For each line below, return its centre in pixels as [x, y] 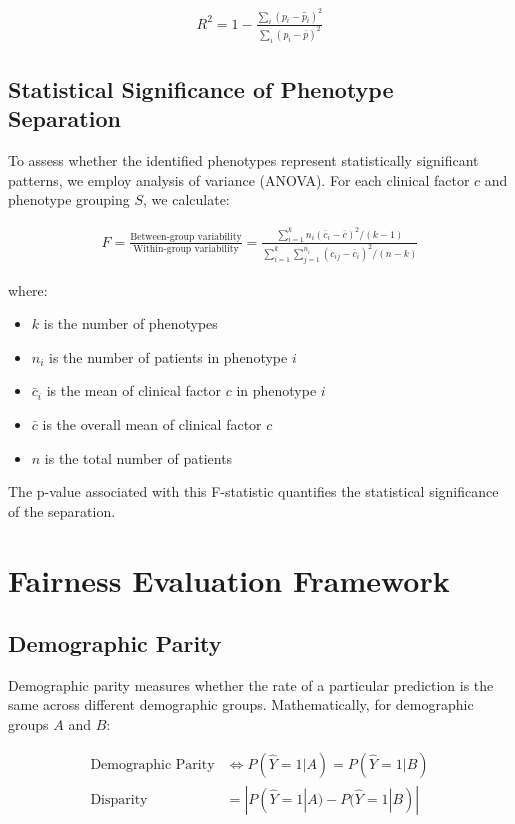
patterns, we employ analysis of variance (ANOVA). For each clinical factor [239, 179]
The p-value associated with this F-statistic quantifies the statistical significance [253, 491]
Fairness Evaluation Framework [229, 579]
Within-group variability [186, 249]
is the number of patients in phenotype [168, 356]
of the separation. [62, 510]
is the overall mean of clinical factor [152, 423]
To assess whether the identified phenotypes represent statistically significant [243, 160]
